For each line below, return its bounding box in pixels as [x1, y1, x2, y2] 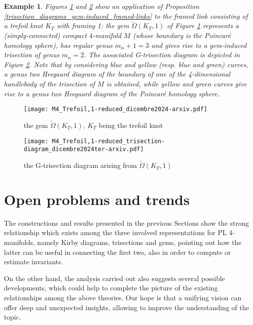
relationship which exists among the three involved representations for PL [4, 227, 227, 238]
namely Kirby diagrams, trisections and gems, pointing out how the [37, 237, 242, 247]
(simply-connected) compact [4, 30, 87, 40]
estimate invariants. [4, 256, 63, 267]
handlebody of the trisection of [4, 78, 95, 88]
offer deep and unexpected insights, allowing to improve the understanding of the [4, 302, 249, 312]
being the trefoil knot [99, 120, 163, 130]
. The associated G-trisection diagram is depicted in [84, 49, 240, 60]
